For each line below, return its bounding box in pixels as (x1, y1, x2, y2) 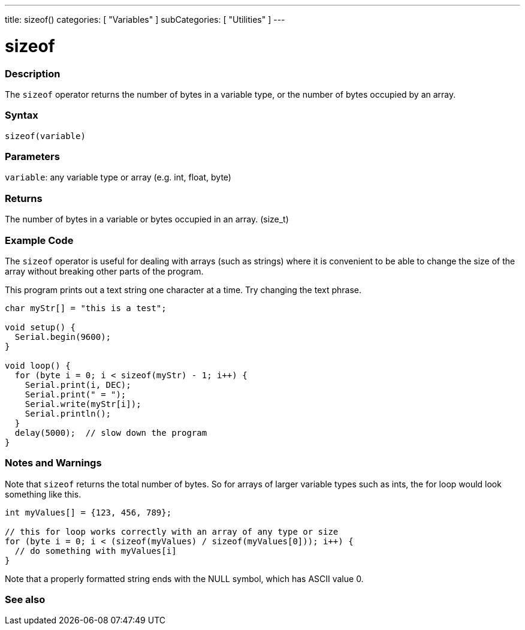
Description (5, 67, 61, 80)
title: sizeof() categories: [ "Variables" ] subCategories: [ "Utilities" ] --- (5, 14, 285, 25)
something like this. (5, 489, 82, 499)
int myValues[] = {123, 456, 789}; (5, 507, 172, 517)
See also (5, 593, 46, 605)
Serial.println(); (25, 408, 111, 418)
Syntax (5, 109, 38, 122)
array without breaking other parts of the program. (5, 266, 204, 276)
